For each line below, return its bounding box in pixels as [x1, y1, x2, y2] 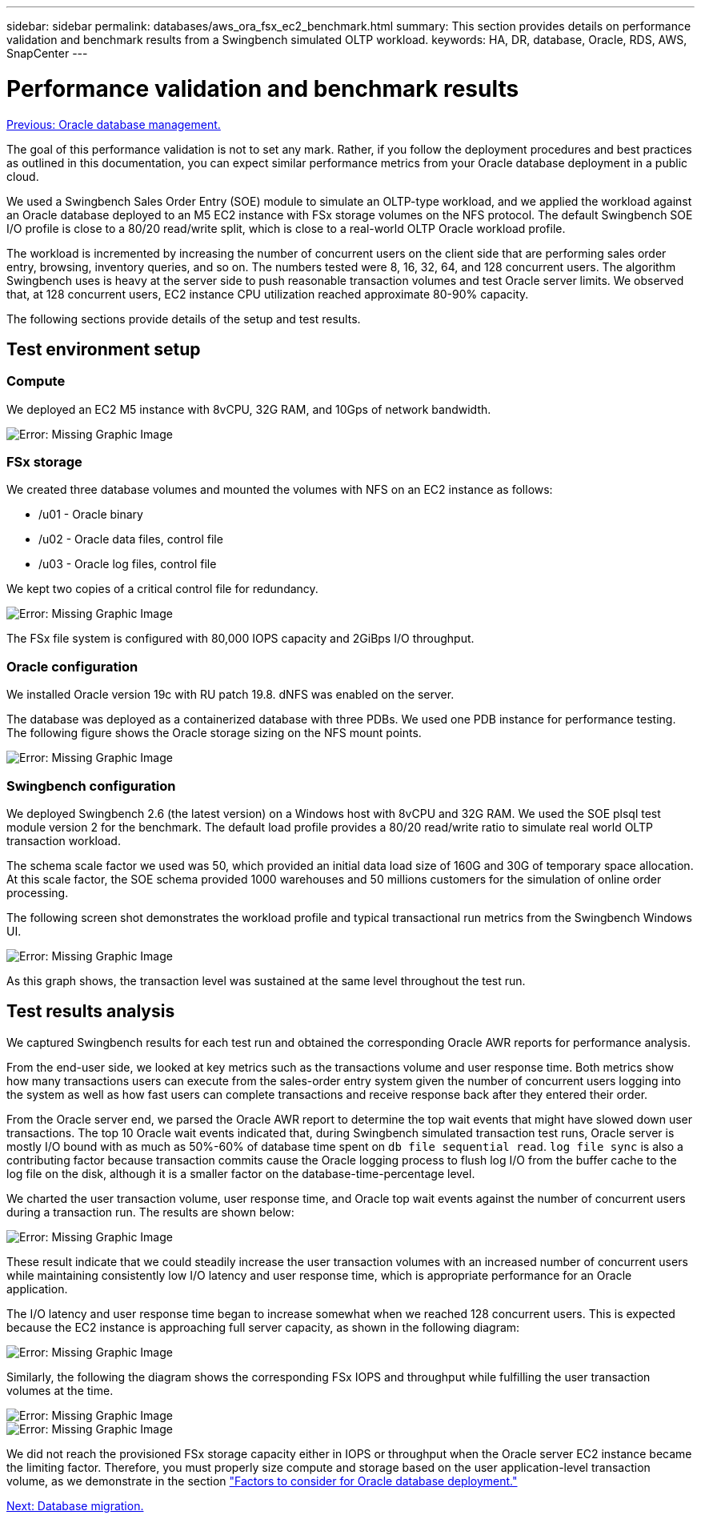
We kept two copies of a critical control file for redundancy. [6, 582, 318, 596]
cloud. [6, 169, 39, 183]
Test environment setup [6, 339, 201, 359]
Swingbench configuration [6, 777, 176, 794]
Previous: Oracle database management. [6, 117, 221, 131]
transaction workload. [6, 833, 121, 848]
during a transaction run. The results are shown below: [6, 1204, 294, 1219]
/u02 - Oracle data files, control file [38, 532, 223, 547]
